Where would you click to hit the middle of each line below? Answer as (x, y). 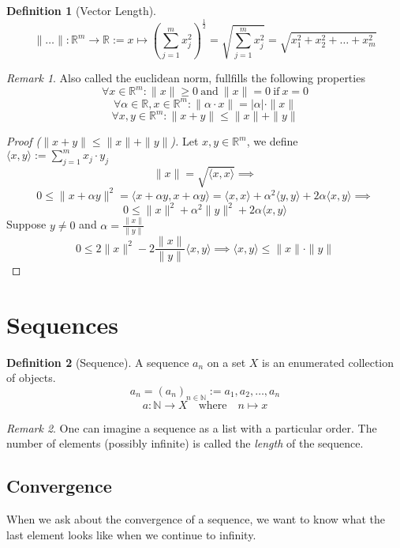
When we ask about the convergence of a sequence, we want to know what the (196, 519)
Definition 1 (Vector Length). (82, 10)
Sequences (62, 324)
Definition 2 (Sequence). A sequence (98, 362)
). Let (185, 141)
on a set (226, 362)
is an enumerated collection (328, 362)
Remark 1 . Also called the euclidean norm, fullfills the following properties (186, 77)
